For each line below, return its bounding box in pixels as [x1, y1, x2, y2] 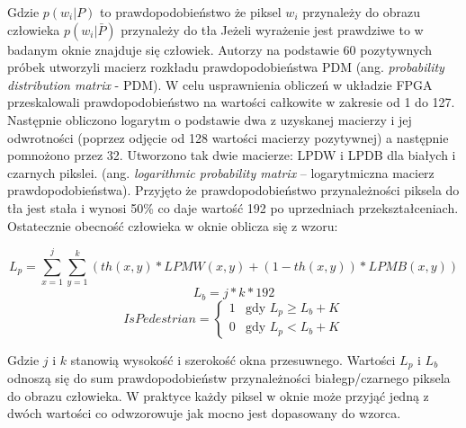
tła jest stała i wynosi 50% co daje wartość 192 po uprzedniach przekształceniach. [7, 198, 459, 217]
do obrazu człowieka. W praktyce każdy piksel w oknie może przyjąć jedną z [7, 386, 429, 405]
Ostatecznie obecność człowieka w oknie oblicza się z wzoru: [7, 216, 338, 235]
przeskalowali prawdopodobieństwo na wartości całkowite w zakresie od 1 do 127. [7, 93, 455, 111]
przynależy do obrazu [302, 3, 420, 21]
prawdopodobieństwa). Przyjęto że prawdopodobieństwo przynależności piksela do [7, 181, 460, 200]
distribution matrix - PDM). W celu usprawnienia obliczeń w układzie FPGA [7, 75, 433, 94]
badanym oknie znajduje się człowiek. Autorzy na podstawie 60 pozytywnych [7, 40, 432, 58]
